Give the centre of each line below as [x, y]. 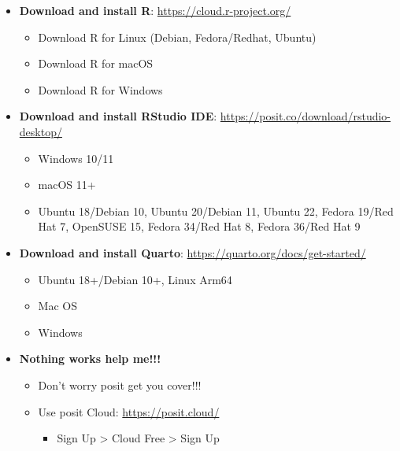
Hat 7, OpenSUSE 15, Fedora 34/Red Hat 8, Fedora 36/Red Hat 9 [199, 226]
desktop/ [41, 131]
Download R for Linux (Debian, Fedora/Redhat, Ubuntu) [177, 37]
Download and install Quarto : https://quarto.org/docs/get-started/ [193, 252]
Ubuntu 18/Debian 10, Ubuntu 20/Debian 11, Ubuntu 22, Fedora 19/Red [216, 211]
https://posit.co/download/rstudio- [306, 116]
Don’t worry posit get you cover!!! [120, 384]
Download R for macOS [96, 63]
